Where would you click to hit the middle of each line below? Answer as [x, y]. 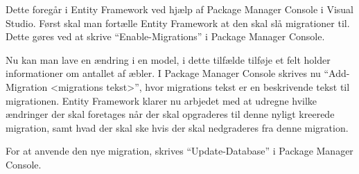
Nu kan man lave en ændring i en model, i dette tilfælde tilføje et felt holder [168, 59]
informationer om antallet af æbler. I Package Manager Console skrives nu [163, 73]
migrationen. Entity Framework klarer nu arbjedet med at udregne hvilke [161, 100]
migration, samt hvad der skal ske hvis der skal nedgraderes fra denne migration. [177, 127]
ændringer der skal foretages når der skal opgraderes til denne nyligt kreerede [170, 114]
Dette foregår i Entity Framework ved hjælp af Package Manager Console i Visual [180, 9]
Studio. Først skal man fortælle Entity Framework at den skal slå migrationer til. [178, 23]
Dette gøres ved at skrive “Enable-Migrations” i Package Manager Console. [165, 36]
